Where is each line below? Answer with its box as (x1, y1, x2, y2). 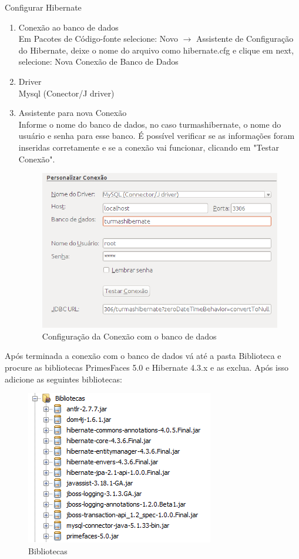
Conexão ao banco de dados (18, 21, 119, 33)
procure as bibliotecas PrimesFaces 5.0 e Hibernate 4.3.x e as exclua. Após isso (5, 361, 288, 373)
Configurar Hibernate (5, 1, 82, 13)
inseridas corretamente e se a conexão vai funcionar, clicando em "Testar (18, 141, 279, 153)
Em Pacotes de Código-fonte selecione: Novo (18, 32, 178, 45)
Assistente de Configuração (196, 32, 294, 45)
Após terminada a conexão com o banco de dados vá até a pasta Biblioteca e (5, 350, 281, 362)
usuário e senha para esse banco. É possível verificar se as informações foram (18, 129, 295, 142)
